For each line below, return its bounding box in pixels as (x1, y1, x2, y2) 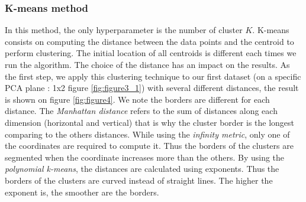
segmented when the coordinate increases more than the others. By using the (5, 151, 285, 163)
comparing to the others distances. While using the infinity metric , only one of (5, 128, 290, 140)
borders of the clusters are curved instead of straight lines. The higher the (5, 174, 273, 186)
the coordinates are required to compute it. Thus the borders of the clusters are (5, 139, 294, 152)
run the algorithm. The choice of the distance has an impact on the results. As (5, 58, 290, 70)
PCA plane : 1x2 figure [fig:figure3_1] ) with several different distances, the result (5, 82, 299, 94)
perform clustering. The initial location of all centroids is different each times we (5, 47, 297, 59)
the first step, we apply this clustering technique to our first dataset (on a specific (5, 70, 301, 82)
